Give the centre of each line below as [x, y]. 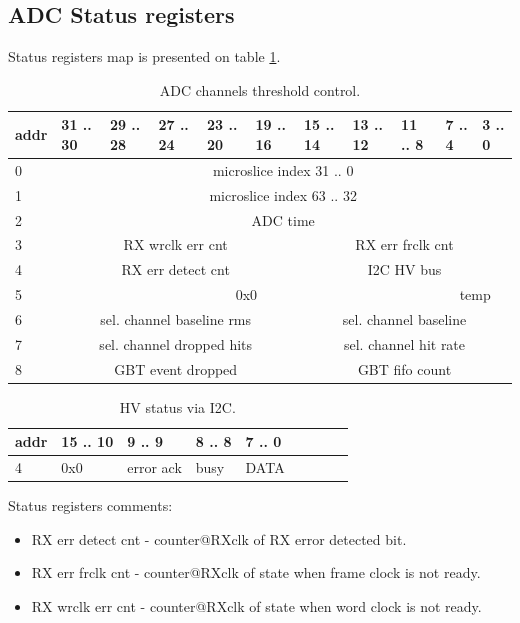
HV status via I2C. [177, 406]
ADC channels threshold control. [260, 89]
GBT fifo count [404, 368]
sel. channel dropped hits [176, 343]
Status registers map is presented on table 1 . [144, 56]
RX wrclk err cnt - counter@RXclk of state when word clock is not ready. [256, 605]
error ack [154, 467]
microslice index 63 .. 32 [283, 194]
